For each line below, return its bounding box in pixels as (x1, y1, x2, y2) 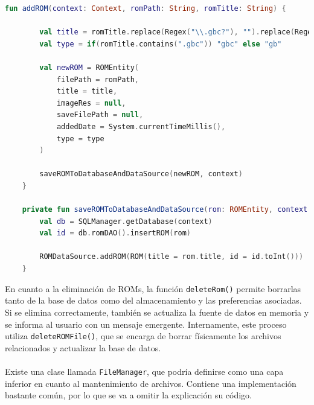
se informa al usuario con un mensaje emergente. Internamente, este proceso (5, 317, 287, 330)
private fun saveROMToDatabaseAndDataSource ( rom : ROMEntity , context (22, 205, 308, 214)
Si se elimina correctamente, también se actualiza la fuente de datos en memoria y (5, 305, 309, 318)
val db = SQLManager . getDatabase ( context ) (39, 217, 213, 226)
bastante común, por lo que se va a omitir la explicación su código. (5, 389, 252, 401)
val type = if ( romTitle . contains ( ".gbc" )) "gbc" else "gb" (39, 39, 282, 48)
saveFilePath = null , (56, 110, 144, 120)
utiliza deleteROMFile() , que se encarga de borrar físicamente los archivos (5, 330, 281, 342)
